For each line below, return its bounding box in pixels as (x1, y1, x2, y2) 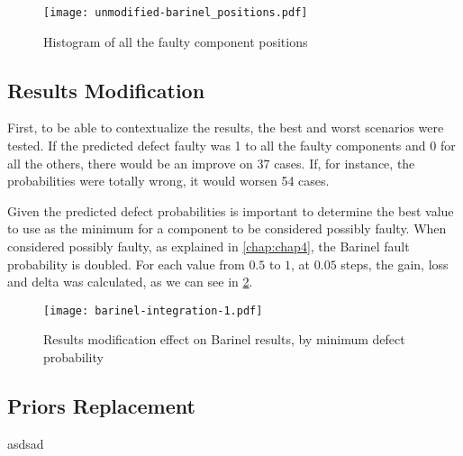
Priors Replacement (7, 392, 195, 420)
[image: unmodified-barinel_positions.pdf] (43, 6, 308, 19)
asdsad (7, 433, 44, 452)
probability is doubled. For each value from (7, 254, 245, 273)
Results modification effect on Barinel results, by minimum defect (43, 330, 405, 349)
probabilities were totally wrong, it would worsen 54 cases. (7, 171, 330, 190)
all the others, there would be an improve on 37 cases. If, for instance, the (7, 153, 415, 172)
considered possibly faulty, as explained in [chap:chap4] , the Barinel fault (7, 237, 410, 256)
